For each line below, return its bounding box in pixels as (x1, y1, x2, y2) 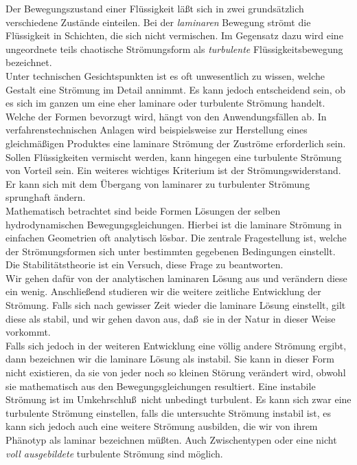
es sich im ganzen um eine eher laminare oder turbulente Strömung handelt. (5, 96, 325, 110)
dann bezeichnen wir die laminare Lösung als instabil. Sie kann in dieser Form (5, 352, 334, 366)
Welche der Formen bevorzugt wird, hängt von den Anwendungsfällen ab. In (5, 109, 327, 123)
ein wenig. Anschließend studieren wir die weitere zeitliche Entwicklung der (5, 284, 321, 299)
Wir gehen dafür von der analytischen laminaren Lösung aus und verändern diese (5, 270, 347, 285)
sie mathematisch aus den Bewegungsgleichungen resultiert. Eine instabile (5, 378, 316, 393)
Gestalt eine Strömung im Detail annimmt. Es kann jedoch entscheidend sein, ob (5, 82, 346, 96)
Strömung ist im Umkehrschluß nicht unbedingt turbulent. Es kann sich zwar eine (5, 392, 352, 407)
